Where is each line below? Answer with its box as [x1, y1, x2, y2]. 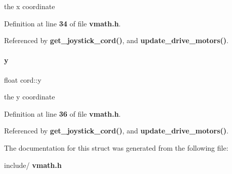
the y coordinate [4, 91, 55, 102]
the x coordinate [4, 1, 55, 11]
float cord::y [4, 74, 42, 85]
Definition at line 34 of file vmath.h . [4, 18, 121, 28]
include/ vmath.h [4, 159, 62, 170]
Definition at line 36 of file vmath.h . [4, 108, 121, 119]
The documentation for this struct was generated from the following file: [4, 142, 228, 153]
